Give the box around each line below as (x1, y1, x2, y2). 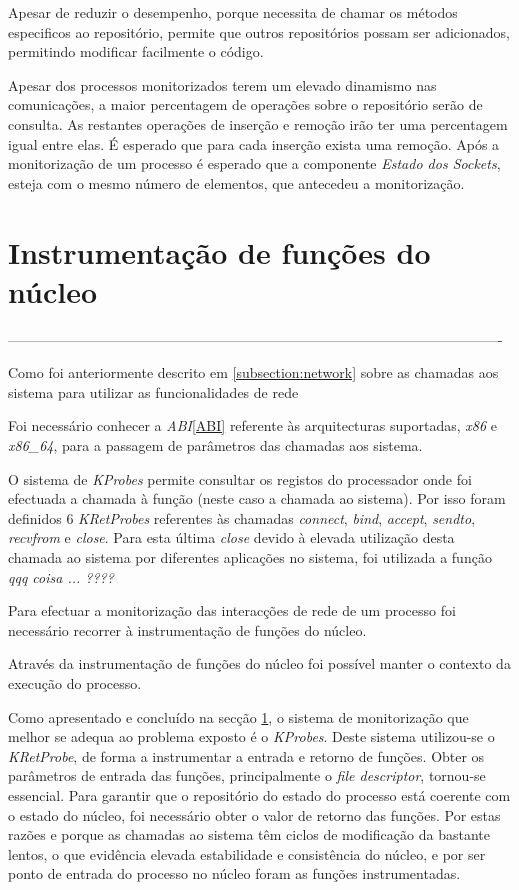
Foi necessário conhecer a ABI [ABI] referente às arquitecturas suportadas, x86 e (8, 415, 497, 436)
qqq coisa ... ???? (8, 566, 114, 587)
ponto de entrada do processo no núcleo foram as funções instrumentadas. (8, 863, 461, 884)
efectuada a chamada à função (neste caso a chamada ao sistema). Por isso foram (8, 488, 506, 509)
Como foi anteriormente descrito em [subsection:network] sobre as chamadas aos (8, 362, 499, 383)
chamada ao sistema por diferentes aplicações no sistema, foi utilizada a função (8, 547, 492, 567)
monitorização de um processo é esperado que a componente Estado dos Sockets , (8, 153, 501, 174)
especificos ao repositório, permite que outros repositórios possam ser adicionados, (8, 21, 510, 42)
